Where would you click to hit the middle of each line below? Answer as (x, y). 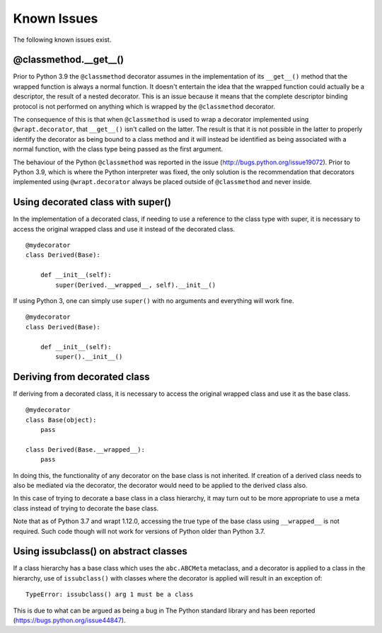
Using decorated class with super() (92, 202)
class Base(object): (61, 420)
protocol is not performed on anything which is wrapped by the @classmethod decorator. (144, 106)
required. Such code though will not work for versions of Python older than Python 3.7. (139, 531)
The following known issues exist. (62, 40)
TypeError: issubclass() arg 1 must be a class (110, 594)
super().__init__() (89, 357)
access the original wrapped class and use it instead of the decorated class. (124, 229)
